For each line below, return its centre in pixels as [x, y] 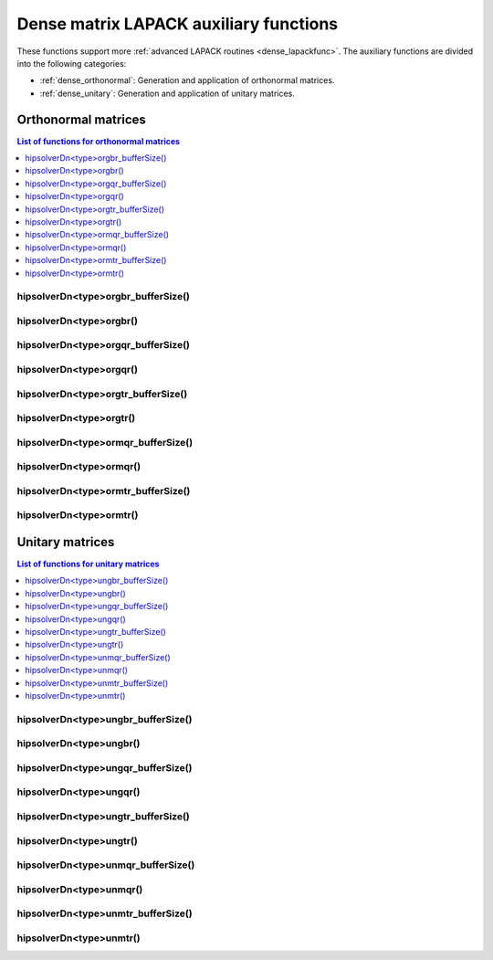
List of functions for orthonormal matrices [99, 141]
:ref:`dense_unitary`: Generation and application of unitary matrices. [168, 93]
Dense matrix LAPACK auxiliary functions [178, 24]
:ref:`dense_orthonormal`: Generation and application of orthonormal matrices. [187, 80]
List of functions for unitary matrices [88, 564]
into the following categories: [72, 63]
